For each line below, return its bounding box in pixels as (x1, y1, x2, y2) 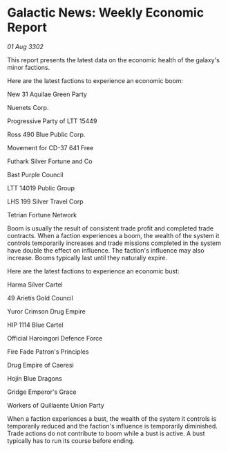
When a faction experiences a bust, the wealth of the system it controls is (7, 414, 216, 423)
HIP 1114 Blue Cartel (7, 320, 64, 329)
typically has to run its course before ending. (7, 436, 135, 444)
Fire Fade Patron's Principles (7, 347, 89, 356)
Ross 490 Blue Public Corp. (7, 130, 86, 138)
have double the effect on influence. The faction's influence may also (7, 246, 205, 254)
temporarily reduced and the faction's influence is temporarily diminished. (7, 422, 218, 430)
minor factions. (7, 63, 50, 71)
